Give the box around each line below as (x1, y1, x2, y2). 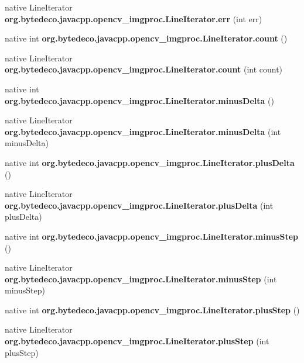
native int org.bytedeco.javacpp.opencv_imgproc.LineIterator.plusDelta (5, 156, 295, 168)
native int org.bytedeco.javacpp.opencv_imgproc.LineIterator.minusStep (5, 230, 298, 242)
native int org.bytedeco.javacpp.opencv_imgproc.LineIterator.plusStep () (5, 303, 300, 316)
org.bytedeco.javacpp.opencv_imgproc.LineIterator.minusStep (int (5, 272, 277, 285)
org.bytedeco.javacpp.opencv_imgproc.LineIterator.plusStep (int (5, 335, 269, 347)
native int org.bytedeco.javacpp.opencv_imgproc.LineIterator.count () (5, 32, 288, 44)
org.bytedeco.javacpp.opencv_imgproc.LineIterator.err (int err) (5, 12, 262, 25)
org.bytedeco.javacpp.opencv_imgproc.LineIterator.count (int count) (5, 63, 283, 75)
